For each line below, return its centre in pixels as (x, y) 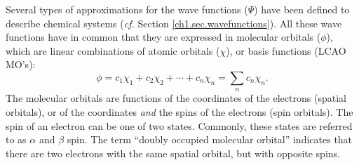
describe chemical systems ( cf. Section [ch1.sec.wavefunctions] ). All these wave (174, 23)
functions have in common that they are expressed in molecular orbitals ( (163, 37)
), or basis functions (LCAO (286, 50)
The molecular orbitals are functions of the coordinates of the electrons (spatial (176, 98)
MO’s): (21, 64)
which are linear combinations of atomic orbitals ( (113, 50)
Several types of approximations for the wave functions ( (127, 9)
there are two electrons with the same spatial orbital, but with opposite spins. (173, 153)
